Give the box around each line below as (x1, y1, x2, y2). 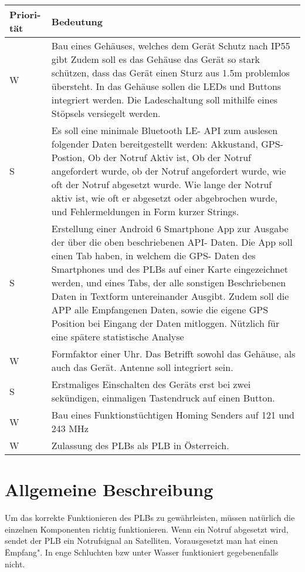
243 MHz (51, 422, 89, 435)
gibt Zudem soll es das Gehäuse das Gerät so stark (51, 52, 260, 66)
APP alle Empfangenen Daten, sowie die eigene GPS (51, 303, 269, 316)
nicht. (5, 557, 25, 570)
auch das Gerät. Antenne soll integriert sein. (51, 360, 233, 374)
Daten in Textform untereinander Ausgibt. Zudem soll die (51, 289, 289, 303)
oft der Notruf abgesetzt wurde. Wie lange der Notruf (51, 178, 272, 191)
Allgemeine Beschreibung (5, 477, 213, 501)
